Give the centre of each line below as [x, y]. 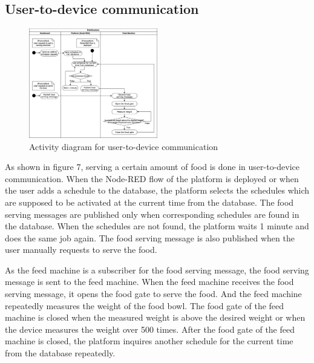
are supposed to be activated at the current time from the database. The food [149, 202]
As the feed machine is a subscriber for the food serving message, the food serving [157, 270]
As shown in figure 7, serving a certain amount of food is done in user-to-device [152, 167]
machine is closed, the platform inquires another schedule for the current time [149, 341]
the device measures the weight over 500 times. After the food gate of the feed [150, 329]
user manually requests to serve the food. [81, 250]
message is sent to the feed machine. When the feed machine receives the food [149, 282]
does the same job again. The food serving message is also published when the [150, 237]
